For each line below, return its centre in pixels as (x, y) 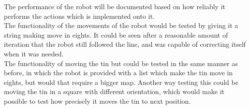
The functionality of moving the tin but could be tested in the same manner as (121, 63)
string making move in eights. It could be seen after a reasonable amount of (116, 34)
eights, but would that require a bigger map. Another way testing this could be (121, 82)
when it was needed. (34, 53)
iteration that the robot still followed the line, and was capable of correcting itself (125, 44)
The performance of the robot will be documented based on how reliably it (115, 6)
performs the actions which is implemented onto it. (79, 16)
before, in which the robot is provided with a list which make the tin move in (118, 73)
